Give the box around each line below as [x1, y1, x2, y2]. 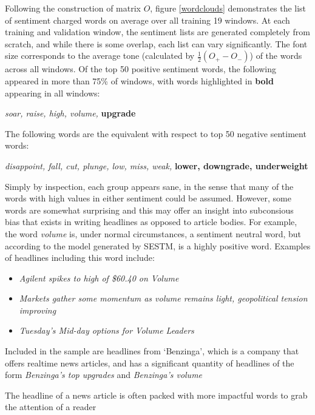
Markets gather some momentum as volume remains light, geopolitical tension [19, 292, 308, 305]
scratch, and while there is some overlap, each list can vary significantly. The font [5, 37, 308, 50]
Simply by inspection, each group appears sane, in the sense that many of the [5, 180, 294, 192]
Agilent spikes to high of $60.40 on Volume [19, 271, 179, 284]
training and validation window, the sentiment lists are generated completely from [5, 25, 310, 38]
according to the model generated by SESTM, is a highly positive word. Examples [5, 239, 311, 252]
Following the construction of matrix [5, 2, 141, 14]
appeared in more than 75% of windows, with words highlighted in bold [5, 74, 274, 87]
